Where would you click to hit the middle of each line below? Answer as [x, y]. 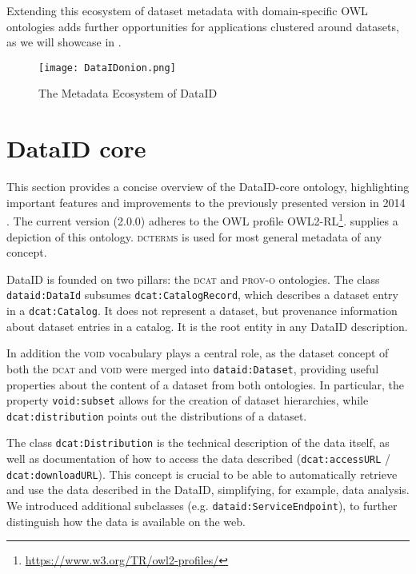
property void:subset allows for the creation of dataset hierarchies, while [188, 400]
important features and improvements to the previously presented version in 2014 [206, 202]
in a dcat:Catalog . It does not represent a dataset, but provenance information [202, 311]
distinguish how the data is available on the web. [126, 521]
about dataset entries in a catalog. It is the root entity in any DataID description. [207, 326]
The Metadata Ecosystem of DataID [128, 93]
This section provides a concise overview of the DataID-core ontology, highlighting [208, 187]
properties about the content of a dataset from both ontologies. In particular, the [206, 384]
